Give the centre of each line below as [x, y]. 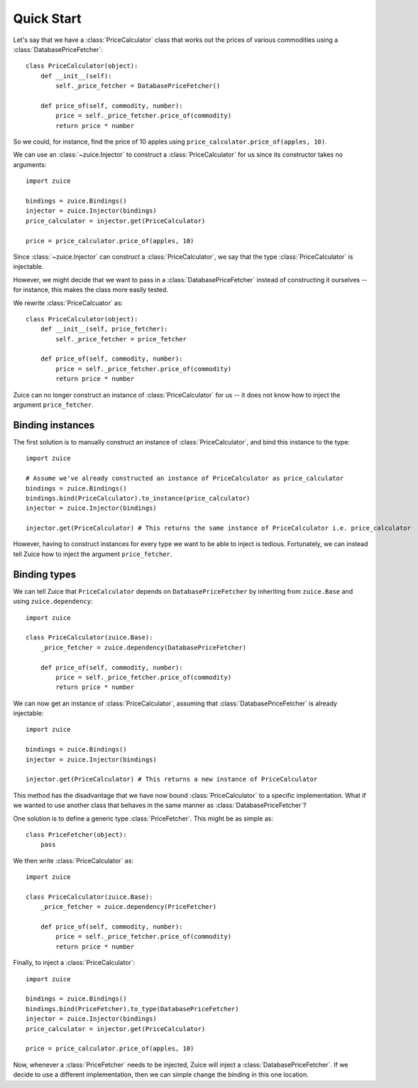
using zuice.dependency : [53, 602]
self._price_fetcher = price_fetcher [121, 339]
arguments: [30, 164]
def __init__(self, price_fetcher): [104, 329]
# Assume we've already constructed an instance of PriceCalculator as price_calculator [185, 479]
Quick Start [47, 18]
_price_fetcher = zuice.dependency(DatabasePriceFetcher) [143, 647]
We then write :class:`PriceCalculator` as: [73, 860]
